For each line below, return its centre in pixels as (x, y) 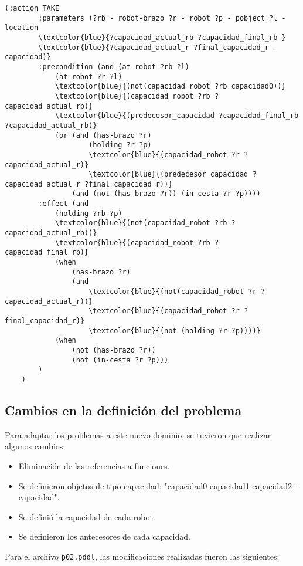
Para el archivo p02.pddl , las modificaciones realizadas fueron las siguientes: (142, 556)
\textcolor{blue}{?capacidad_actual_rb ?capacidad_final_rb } (162, 37)
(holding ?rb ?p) (88, 213)
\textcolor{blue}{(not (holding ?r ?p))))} (175, 331)
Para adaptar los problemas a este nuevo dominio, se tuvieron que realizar (138, 434)
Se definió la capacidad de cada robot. (87, 516)
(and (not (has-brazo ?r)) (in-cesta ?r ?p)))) (166, 194)
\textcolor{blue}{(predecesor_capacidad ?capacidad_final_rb (177, 116)
